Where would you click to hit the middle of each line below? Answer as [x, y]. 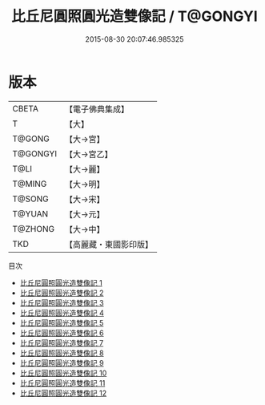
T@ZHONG [33, 229]
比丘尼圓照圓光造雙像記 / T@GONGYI [135, 16]
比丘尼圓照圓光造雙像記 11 [62, 383]
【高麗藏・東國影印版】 [109, 244]
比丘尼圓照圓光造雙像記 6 [62, 333]
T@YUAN [30, 213]
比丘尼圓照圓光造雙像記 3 [62, 302]
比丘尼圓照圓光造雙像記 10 [63, 373]
